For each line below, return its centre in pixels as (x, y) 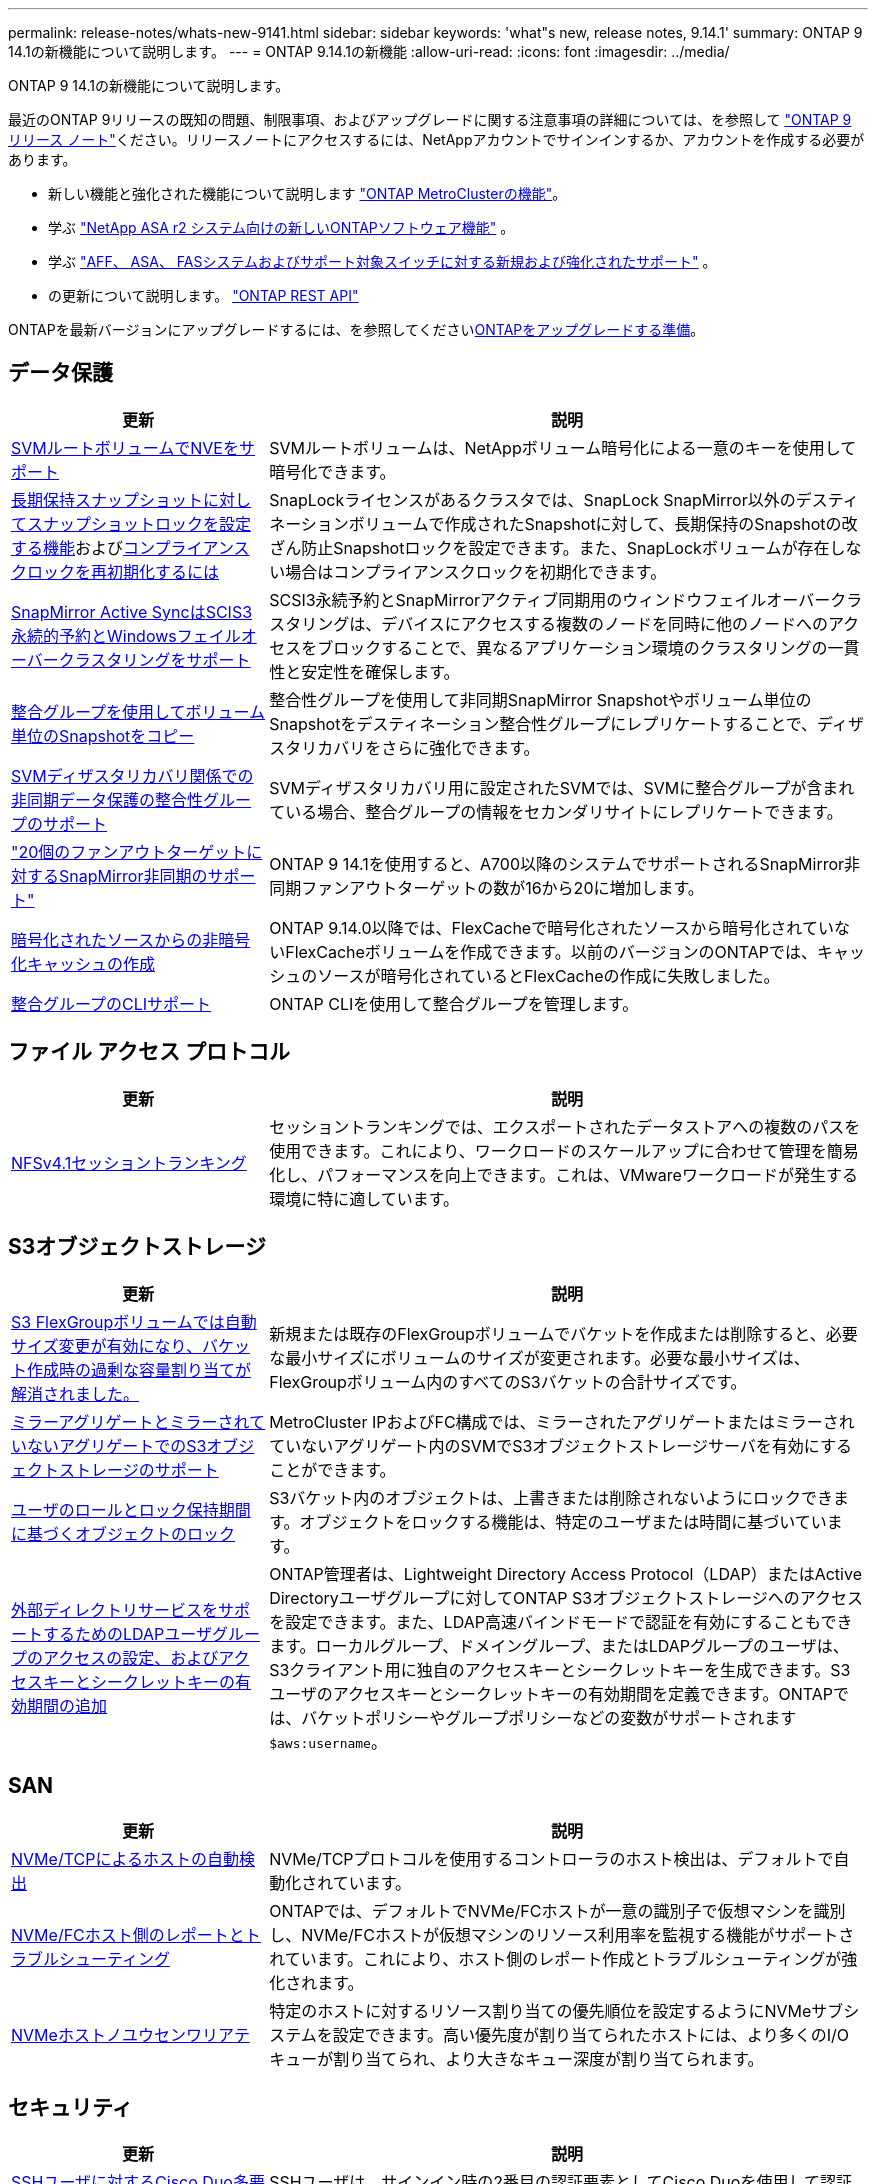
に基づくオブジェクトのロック (123, 1533)
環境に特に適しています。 (364, 1198)
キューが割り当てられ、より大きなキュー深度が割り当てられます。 (516, 2059)
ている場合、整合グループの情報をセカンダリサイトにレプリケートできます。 (556, 811)
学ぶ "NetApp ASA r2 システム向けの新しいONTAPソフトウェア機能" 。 (281, 227)
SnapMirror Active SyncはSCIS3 (132, 611)
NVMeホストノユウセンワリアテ (130, 2035)
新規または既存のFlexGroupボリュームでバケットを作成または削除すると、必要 (563, 1333)
